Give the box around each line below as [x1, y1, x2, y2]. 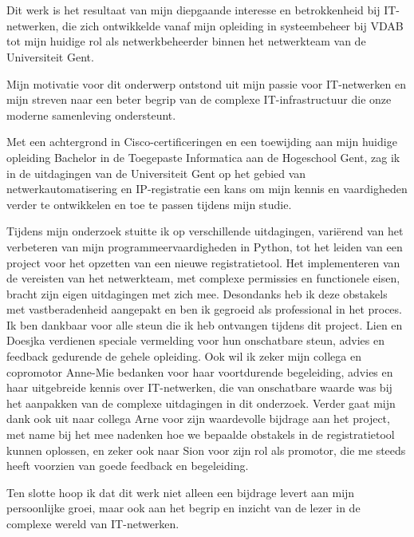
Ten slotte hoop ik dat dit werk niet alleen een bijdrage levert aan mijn [6, 484, 355, 500]
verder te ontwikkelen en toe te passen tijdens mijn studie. [6, 195, 292, 212]
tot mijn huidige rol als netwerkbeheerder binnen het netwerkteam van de [6, 33, 366, 49]
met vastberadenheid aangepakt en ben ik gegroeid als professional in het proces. [6, 301, 402, 318]
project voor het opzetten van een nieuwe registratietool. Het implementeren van [6, 254, 400, 270]
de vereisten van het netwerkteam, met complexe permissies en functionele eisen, [6, 270, 400, 286]
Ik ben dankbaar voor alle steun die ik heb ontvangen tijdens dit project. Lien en [6, 316, 403, 333]
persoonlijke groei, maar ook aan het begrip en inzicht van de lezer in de [6, 499, 361, 516]
